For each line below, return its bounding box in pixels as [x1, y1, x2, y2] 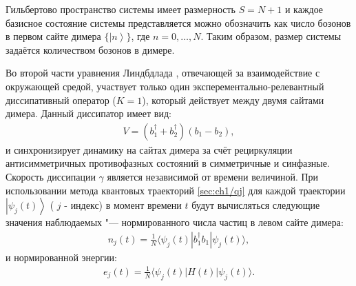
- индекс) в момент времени [64, 198, 182, 212]
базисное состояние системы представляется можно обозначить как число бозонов [6, 15, 351, 30]
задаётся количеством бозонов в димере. [6, 42, 175, 57]
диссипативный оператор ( [6, 92, 116, 107]
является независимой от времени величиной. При [107, 169, 319, 183]
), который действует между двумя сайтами [142, 92, 324, 107]
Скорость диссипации [6, 169, 96, 183]
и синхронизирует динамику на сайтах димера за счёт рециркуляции [6, 142, 293, 156]
